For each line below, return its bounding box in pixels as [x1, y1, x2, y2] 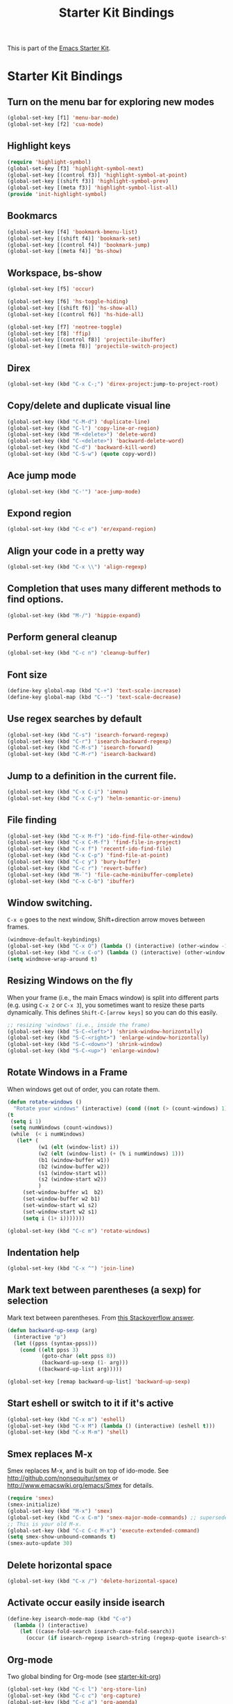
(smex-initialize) [7, 1501, 60, 1508]
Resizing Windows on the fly [7, 975, 133, 987]
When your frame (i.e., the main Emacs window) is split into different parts [7, 993, 220, 1001]
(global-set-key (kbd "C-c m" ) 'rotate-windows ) [7, 1227, 150, 1234]
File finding [7, 814, 57, 826]
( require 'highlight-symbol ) [7, 158, 92, 165]
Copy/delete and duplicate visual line [7, 400, 171, 411]
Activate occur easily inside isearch [7, 1597, 165, 1609]
